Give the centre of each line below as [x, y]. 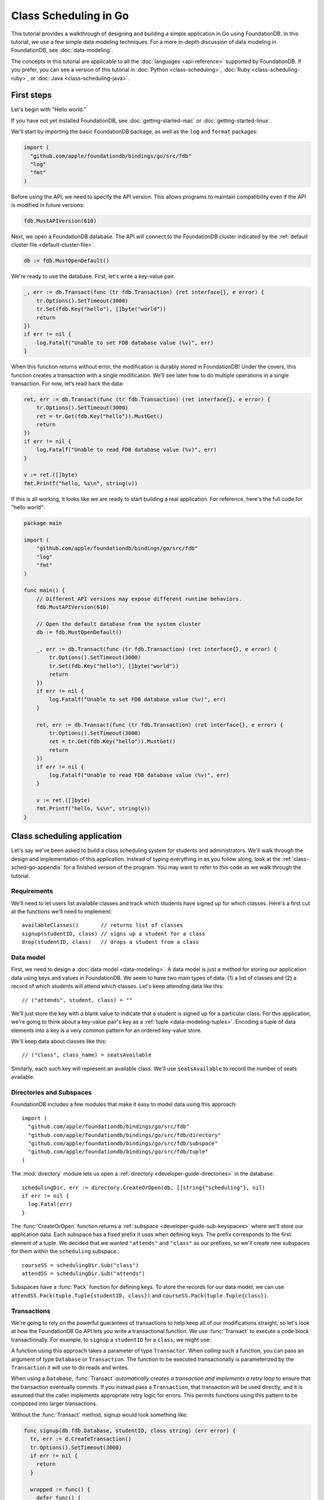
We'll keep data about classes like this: [59, 1042]
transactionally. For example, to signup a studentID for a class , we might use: [111, 1339]
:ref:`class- [295, 859]
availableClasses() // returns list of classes [102, 925]
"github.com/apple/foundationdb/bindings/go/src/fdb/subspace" [123, 1143]
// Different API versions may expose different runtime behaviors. [139, 599]
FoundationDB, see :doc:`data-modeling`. [62, 50]
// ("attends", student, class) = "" [77, 1000]
